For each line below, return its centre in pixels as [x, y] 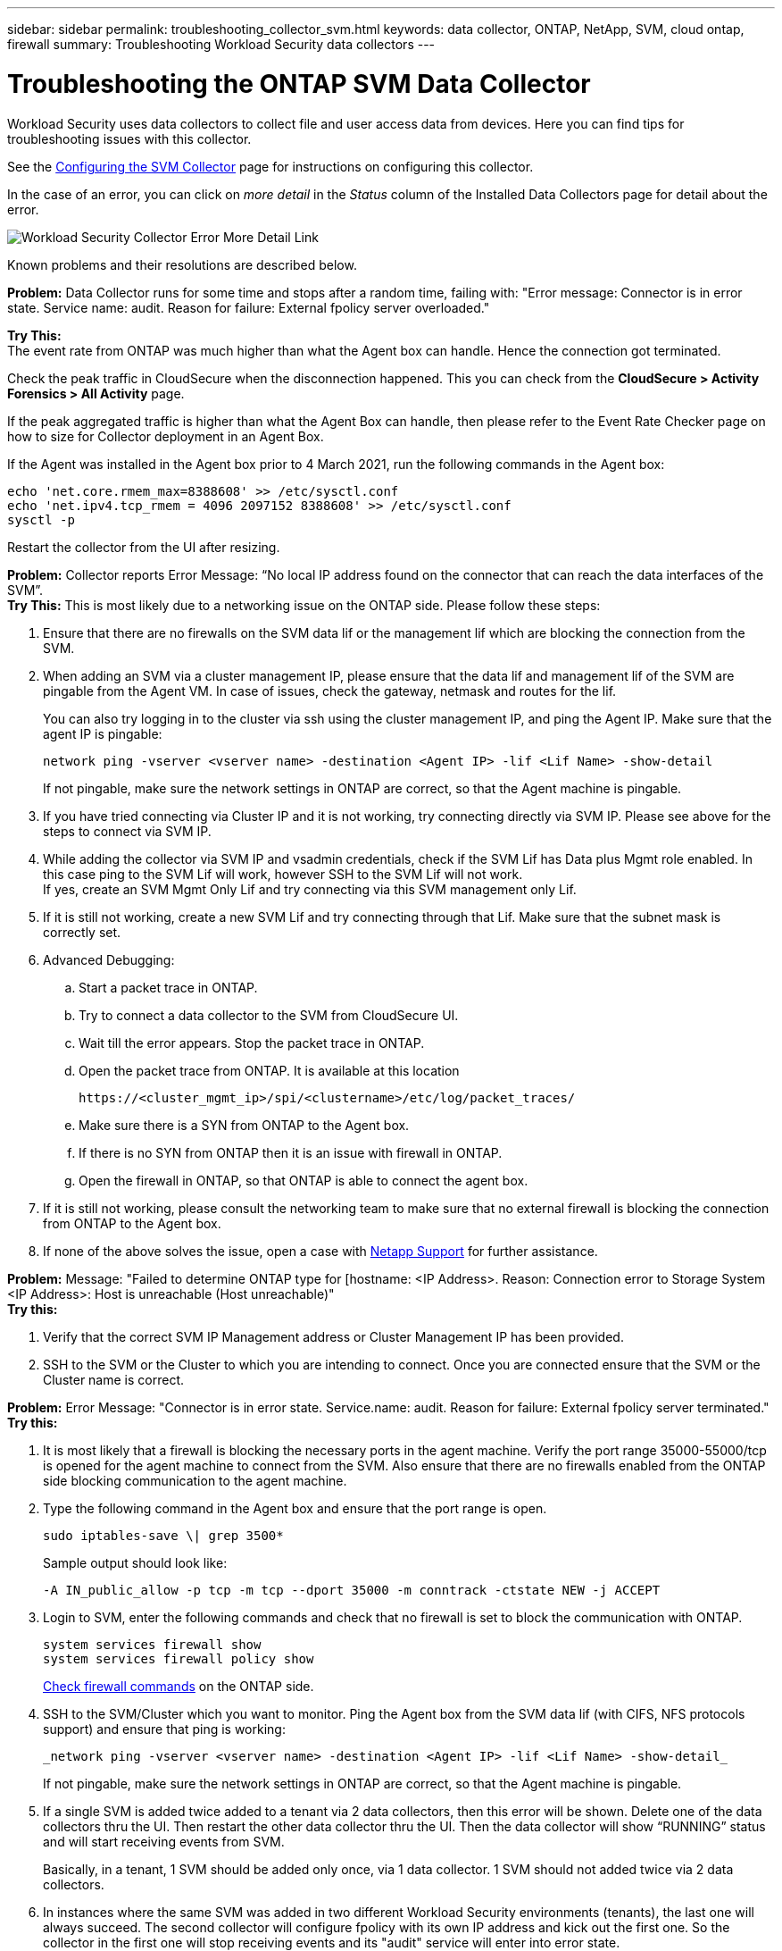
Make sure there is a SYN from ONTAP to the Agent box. [244, 1125]
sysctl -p [41, 519]
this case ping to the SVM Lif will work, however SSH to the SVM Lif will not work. [283, 874]
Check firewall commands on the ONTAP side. [179, 1686]
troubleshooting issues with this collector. [129, 138]
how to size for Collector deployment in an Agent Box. [166, 436]
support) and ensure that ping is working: [164, 1729]
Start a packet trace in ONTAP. [168, 987]
